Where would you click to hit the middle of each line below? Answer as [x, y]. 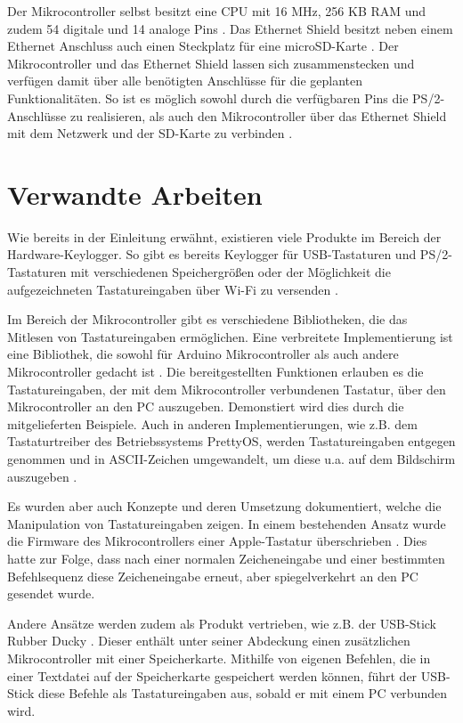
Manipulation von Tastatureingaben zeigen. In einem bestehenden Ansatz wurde [227, 523]
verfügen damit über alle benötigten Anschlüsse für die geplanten [185, 81]
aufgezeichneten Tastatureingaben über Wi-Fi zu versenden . [173, 289]
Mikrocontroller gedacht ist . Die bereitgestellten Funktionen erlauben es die [215, 372]
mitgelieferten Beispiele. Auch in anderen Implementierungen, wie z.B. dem [212, 423]
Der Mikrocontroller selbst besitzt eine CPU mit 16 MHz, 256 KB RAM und [217, 11]
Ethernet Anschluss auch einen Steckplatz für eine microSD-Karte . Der [203, 46]
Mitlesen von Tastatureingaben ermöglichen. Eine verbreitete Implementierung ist [230, 336]
